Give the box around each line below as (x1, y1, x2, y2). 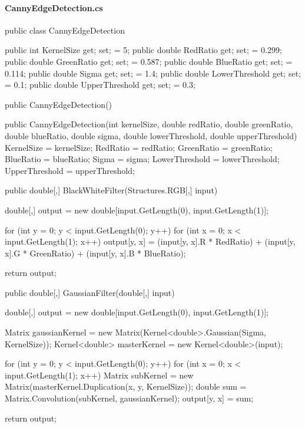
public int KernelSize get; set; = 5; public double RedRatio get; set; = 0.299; (5, 44, 282, 56)
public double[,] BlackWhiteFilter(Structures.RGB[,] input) (5, 184, 218, 196)
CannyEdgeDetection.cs (5, 1, 103, 14)
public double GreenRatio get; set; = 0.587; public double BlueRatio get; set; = (5, 55, 293, 67)
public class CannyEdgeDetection (5, 24, 125, 36)
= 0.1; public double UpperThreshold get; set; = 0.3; (5, 78, 195, 91)
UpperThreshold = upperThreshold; (5, 164, 135, 176)
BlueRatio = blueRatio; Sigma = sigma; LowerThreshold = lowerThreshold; (5, 153, 280, 165)
